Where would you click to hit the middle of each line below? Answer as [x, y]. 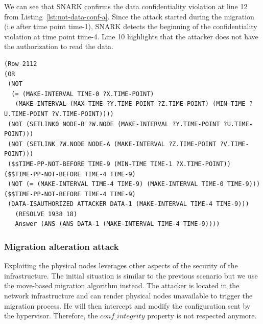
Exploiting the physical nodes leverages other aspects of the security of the [121, 265]
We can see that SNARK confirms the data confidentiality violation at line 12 [126, 6]
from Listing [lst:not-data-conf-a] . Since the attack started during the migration [129, 16]
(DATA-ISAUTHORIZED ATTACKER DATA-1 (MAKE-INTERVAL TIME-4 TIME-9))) [128, 204]
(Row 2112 [21, 64]
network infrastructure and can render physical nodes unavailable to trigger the [128, 296]
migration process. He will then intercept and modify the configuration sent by [127, 305]
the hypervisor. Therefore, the [51, 316]
